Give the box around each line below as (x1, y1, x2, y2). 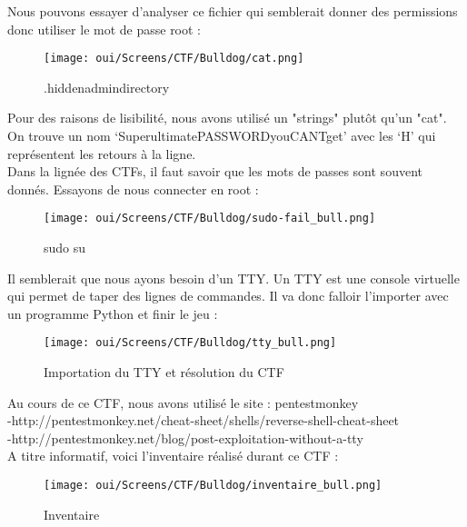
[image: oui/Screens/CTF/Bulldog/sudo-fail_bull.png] (44, 212, 376, 225)
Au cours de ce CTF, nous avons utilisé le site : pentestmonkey (7, 393, 359, 412)
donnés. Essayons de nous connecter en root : (7, 179, 259, 198)
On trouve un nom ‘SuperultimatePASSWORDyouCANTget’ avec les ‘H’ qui (7, 126, 436, 145)
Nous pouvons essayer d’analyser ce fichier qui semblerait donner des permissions (7, 2, 458, 20)
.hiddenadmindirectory (44, 77, 170, 96)
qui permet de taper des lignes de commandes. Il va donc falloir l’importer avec (7, 286, 449, 305)
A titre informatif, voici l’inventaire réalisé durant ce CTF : (7, 446, 339, 465)
